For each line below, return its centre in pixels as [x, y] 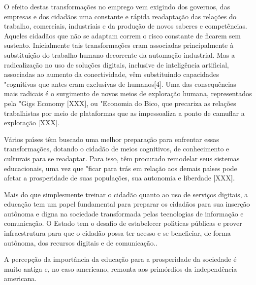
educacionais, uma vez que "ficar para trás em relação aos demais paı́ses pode [121, 168]
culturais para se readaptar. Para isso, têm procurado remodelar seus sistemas [122, 158]
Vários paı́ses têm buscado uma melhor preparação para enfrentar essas [112, 139]
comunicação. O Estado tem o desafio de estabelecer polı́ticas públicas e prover [123, 223]
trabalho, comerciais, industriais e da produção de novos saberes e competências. [126, 26]
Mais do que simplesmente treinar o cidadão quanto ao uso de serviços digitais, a [126, 194]
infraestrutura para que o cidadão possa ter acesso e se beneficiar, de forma [117, 233]
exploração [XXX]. [32, 123]
